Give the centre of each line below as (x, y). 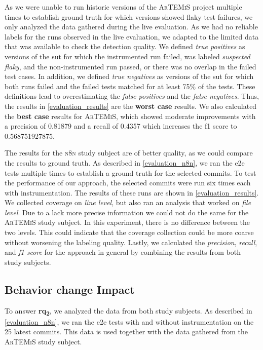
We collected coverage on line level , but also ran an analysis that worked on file (128, 202)
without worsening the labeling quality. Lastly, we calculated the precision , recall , (131, 242)
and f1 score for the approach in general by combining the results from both (123, 252)
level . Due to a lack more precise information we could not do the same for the (127, 212)
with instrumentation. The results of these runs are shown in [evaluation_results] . (132, 192)
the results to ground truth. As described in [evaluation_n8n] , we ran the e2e (125, 162)
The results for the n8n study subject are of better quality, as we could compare (129, 153)
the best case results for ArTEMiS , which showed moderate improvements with (130, 116)
